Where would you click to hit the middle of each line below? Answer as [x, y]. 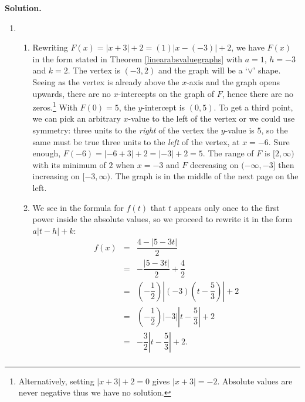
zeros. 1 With [55, 106]
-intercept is [164, 107]
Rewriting [50, 47]
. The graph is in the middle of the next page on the [204, 176]
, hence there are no [258, 93]
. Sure [279, 141]
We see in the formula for [78, 207]
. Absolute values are [255, 381]
